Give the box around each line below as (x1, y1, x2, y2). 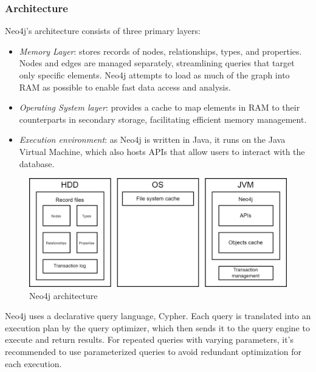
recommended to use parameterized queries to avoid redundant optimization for (5, 345, 302, 357)
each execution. (5, 357, 62, 370)
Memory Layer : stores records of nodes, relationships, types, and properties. (19, 44, 302, 57)
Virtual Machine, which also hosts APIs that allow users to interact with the (19, 145, 305, 157)
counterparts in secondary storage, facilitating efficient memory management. (19, 112, 307, 125)
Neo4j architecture (29, 289, 98, 301)
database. (19, 157, 55, 170)
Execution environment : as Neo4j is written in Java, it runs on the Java (19, 133, 286, 146)
